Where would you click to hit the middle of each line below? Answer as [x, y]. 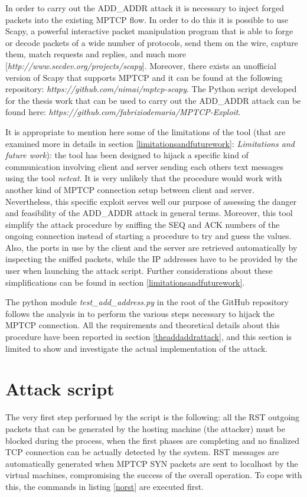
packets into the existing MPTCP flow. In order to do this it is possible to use [147, 19]
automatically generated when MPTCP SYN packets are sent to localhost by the [152, 463]
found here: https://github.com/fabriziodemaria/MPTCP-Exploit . [123, 112]
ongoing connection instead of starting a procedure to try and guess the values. [148, 236]
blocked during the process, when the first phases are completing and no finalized [152, 440]
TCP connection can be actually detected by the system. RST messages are [142, 452]
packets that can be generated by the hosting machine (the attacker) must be [145, 428]
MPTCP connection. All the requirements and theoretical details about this [143, 325]
